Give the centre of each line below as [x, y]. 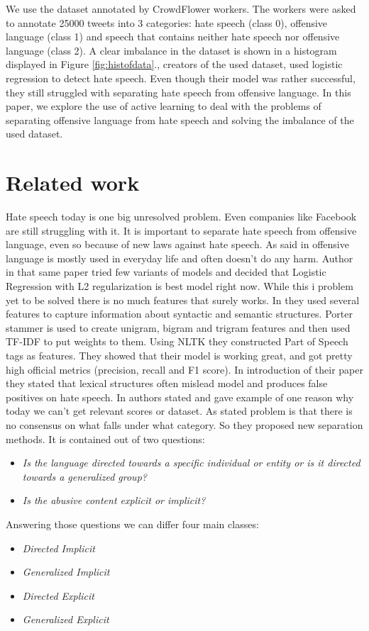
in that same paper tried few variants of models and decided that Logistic [166, 272]
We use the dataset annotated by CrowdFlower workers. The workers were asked [181, 9]
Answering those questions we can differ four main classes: [132, 524]
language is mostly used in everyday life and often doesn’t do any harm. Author [180, 258]
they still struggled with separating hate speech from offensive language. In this [178, 92]
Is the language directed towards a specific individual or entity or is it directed [191, 463]
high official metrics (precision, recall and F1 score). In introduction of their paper [184, 369]
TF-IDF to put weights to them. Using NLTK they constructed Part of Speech [177, 341]
